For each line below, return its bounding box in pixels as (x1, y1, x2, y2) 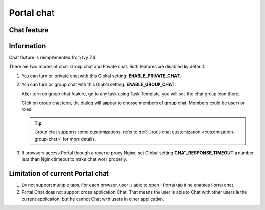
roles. (21, 106, 33, 112)
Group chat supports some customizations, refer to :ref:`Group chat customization (34, 129, 201, 135)
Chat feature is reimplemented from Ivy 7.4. (9, 54, 97, 61)
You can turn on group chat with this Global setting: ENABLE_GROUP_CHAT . (21, 81, 176, 88)
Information (9, 42, 46, 50)
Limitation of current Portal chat (9, 169, 109, 178)
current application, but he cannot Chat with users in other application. (21, 196, 164, 202)
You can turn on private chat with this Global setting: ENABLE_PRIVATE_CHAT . (21, 73, 181, 79)
